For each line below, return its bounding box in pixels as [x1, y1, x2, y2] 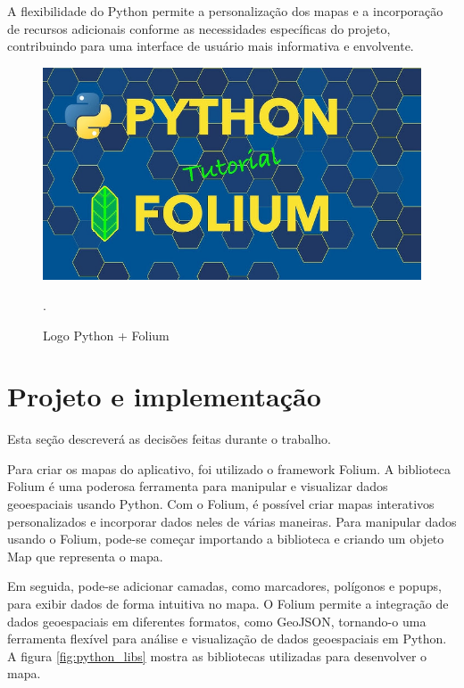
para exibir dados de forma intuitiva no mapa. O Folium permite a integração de [7, 594, 449, 612]
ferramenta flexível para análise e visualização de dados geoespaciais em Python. [7, 629, 447, 648]
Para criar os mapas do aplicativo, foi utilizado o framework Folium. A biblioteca [7, 459, 451, 478]
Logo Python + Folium [43, 325, 170, 344]
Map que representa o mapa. [7, 546, 163, 565]
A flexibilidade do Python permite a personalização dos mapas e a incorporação [7, 2, 443, 20]
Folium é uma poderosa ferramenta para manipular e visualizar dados [7, 477, 388, 496]
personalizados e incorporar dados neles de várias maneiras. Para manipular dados [7, 512, 457, 530]
